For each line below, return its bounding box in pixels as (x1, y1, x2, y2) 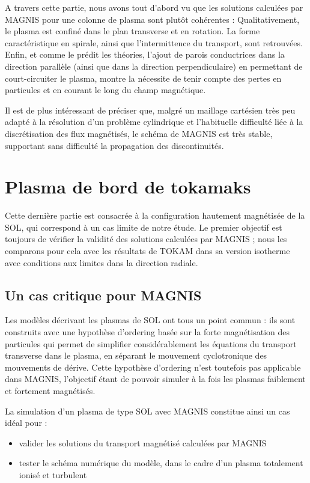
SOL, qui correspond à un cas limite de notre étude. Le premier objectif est (5, 220, 282, 233)
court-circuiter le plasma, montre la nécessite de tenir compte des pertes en (5, 71, 282, 84)
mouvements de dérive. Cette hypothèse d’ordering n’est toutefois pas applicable (5, 360, 301, 373)
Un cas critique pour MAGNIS (5, 285, 202, 304)
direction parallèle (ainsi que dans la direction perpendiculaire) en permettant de (5, 59, 303, 72)
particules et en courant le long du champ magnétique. (5, 84, 206, 96)
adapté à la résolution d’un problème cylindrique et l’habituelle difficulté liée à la (5, 115, 303, 128)
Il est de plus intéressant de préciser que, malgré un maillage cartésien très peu (5, 103, 296, 116)
